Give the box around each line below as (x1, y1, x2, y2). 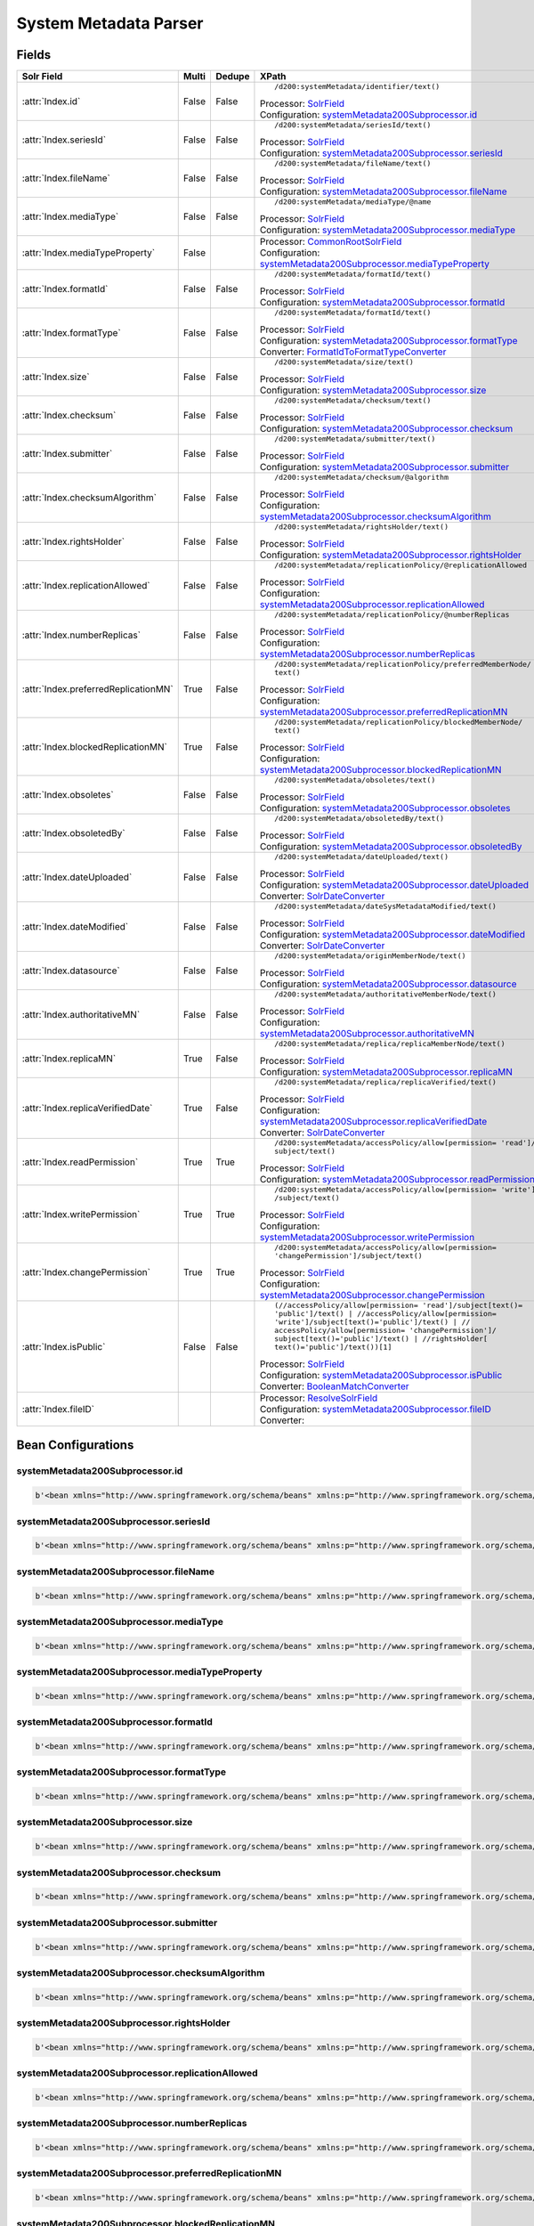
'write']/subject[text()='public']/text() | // (274, 1318, 471, 1327)
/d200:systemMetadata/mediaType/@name (274, 197, 432, 207)
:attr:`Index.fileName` (21, 172, 110, 184)
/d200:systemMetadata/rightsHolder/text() (274, 522, 449, 532)
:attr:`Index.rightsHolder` (21, 535, 125, 548)
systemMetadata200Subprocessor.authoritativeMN (259, 1028, 475, 1040)
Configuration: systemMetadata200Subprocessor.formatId (259, 297, 506, 309)
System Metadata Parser (16, 13, 204, 33)
